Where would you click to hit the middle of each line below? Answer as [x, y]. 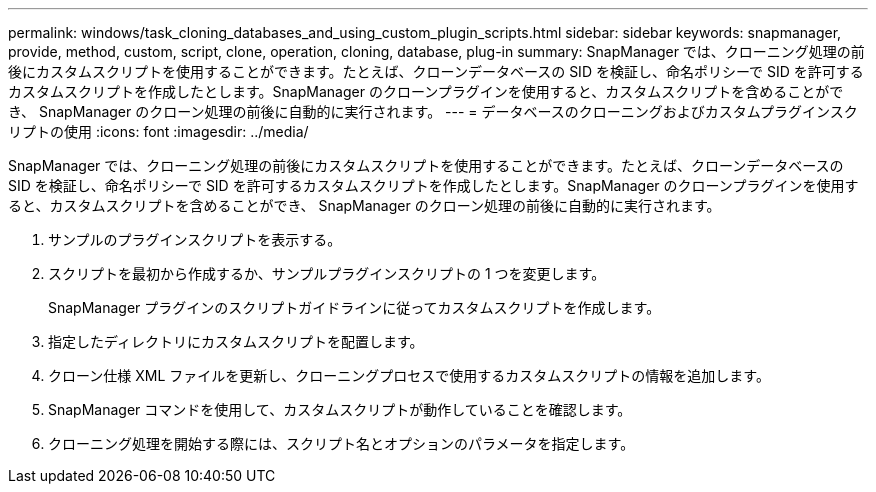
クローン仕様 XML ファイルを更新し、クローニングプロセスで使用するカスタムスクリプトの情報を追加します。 [409, 375]
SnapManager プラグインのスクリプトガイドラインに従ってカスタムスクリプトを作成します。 [354, 307]
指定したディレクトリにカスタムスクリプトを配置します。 [236, 341]
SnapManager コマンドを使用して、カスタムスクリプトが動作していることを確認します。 [340, 409]
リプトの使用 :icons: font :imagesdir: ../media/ [158, 131]
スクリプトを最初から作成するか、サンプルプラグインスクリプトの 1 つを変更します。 [327, 273]
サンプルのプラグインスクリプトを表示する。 [195, 239]
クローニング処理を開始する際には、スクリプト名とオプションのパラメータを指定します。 [341, 443]
